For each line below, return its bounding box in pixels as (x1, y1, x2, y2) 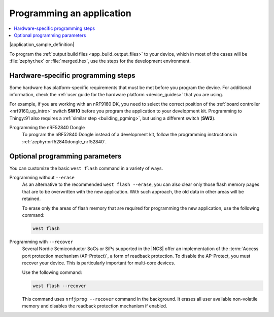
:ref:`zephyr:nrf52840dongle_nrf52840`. (22, 138, 107, 144)
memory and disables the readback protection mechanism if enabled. (22, 303, 167, 309)
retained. (22, 195, 41, 202)
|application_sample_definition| (9, 42, 75, 48)
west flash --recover (32, 283, 87, 289)
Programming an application (9, 8, 131, 19)
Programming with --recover (9, 239, 74, 245)
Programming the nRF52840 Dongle (9, 124, 85, 130)
